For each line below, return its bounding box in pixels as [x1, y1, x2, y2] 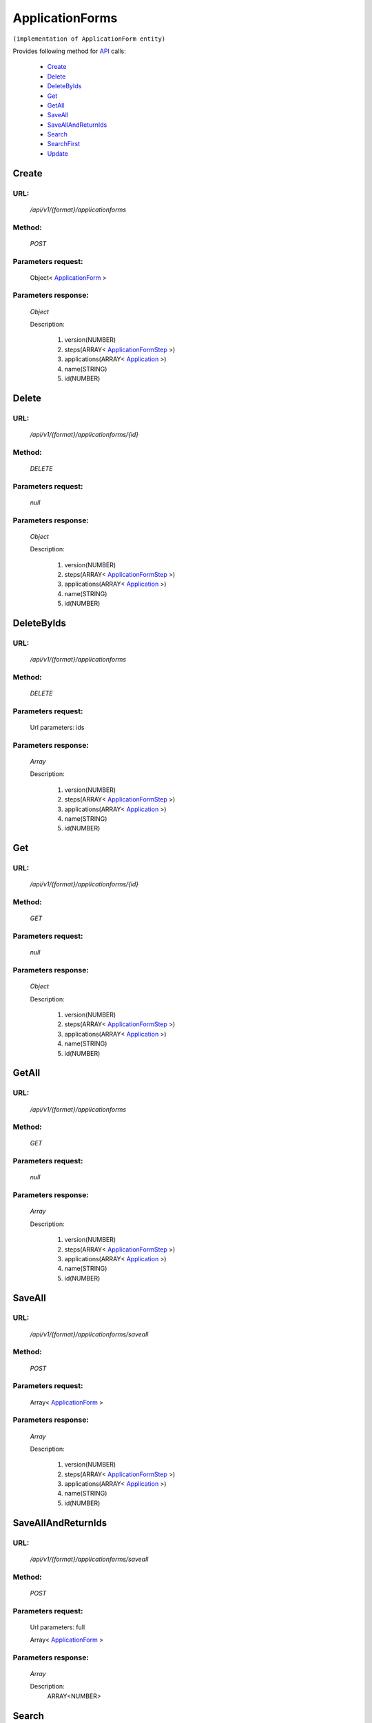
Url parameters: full [30, 1623, 85, 1631]
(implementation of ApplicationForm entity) [12, 34, 166, 43]
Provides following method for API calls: [12, 47, 127, 55]
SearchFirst [47, 140, 81, 148]
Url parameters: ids [30, 724, 85, 732]
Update [47, 149, 69, 158]
